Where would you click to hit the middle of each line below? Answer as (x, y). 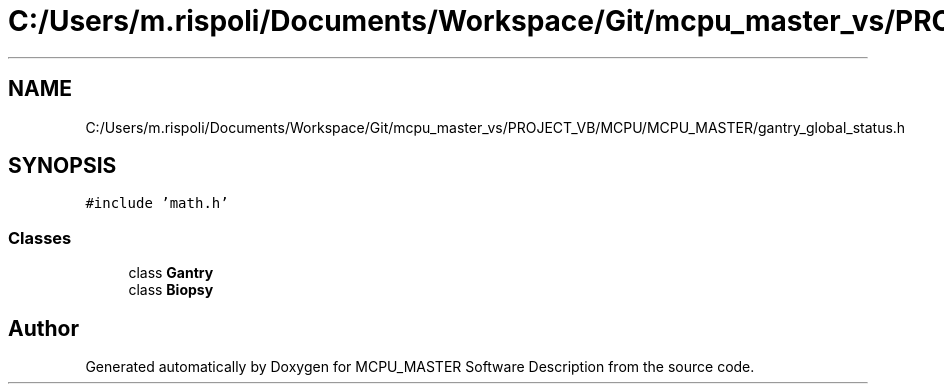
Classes (40, 237)
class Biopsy (171, 290)
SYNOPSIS (62, 166)
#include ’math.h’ (157, 203)
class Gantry (171, 273)
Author (43, 328)
